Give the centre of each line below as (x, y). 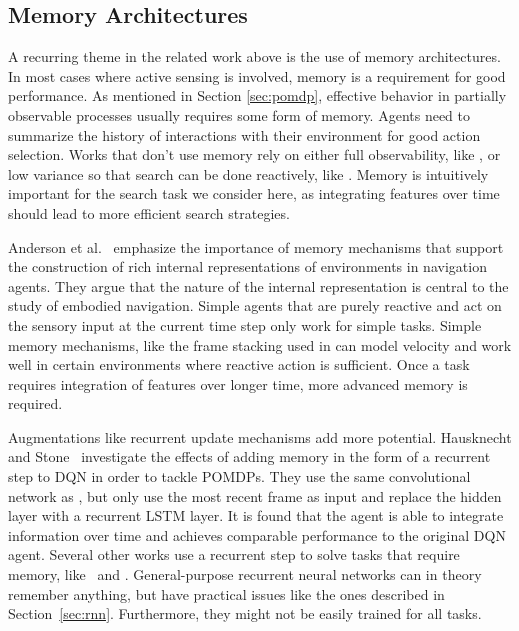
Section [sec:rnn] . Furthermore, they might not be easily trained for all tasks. (245, 613)
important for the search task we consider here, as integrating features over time (254, 193)
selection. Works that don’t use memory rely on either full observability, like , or (254, 154)
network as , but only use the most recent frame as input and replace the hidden (255, 495)
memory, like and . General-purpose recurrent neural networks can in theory (245, 574)
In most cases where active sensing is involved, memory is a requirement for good (257, 75)
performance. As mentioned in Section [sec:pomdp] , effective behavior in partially (257, 95)
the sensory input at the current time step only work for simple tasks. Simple (245, 324)
